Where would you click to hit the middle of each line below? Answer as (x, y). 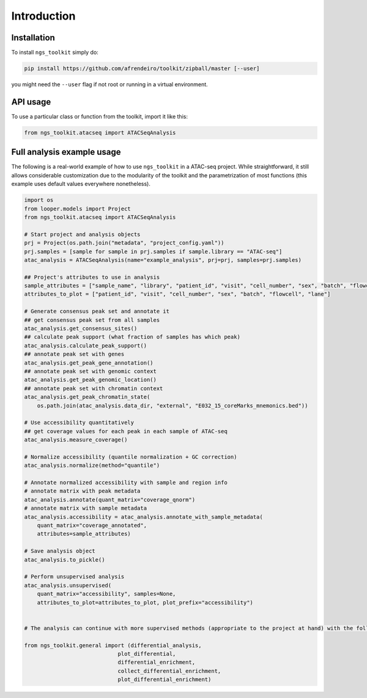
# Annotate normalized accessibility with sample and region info (126, 483)
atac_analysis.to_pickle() (65, 559)
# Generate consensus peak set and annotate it (97, 311)
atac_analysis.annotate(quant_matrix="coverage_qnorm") (110, 499)
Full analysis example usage (66, 152)
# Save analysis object (60, 551)
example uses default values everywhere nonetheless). (81, 184)
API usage (31, 102)
